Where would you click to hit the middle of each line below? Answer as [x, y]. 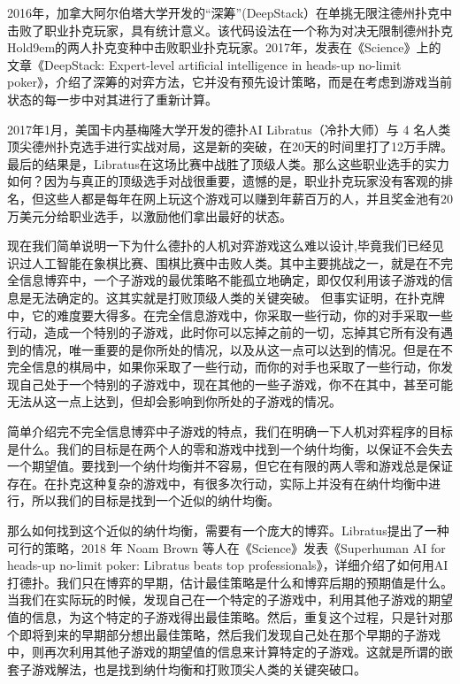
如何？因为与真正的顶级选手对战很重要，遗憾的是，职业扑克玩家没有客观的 [224, 181]
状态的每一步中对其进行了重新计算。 [112, 99]
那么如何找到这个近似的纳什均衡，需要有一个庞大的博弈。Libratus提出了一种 [228, 530]
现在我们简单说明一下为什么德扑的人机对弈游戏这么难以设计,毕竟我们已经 [219, 246]
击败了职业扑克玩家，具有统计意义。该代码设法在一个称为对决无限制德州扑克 [230, 30]
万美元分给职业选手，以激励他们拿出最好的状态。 [149, 215]
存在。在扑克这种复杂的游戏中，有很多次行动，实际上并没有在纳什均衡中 [218, 483]
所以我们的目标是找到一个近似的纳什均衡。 [155, 500]
